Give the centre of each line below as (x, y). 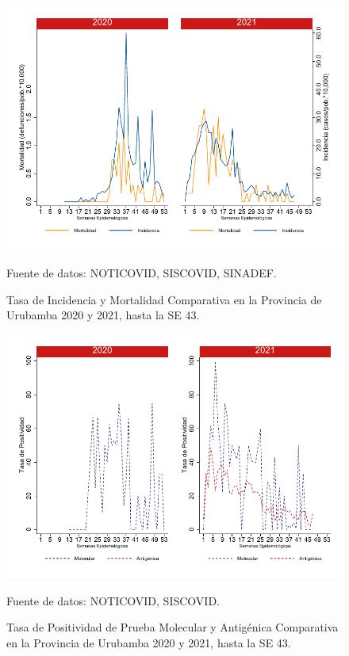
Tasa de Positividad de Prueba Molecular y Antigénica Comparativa (173, 627)
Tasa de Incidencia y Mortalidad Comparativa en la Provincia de (164, 299)
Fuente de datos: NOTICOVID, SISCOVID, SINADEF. (142, 272)
